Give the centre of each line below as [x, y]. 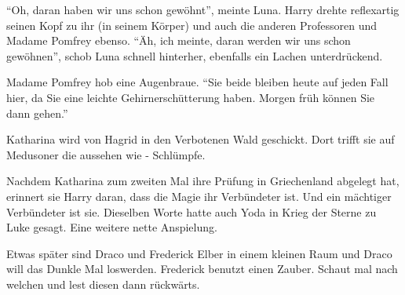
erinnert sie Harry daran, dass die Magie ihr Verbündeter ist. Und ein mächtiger [199, 196]
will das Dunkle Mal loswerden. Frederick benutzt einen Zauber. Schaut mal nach [202, 269]
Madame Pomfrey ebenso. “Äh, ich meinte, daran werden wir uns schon [179, 40]
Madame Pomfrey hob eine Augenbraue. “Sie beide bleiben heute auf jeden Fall [197, 82]
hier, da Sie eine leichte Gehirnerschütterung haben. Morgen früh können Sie [191, 97]
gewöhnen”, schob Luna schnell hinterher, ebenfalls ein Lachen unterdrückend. [195, 55]
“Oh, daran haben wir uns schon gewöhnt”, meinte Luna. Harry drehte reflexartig [203, 9]
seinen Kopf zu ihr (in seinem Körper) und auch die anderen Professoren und [192, 25]
